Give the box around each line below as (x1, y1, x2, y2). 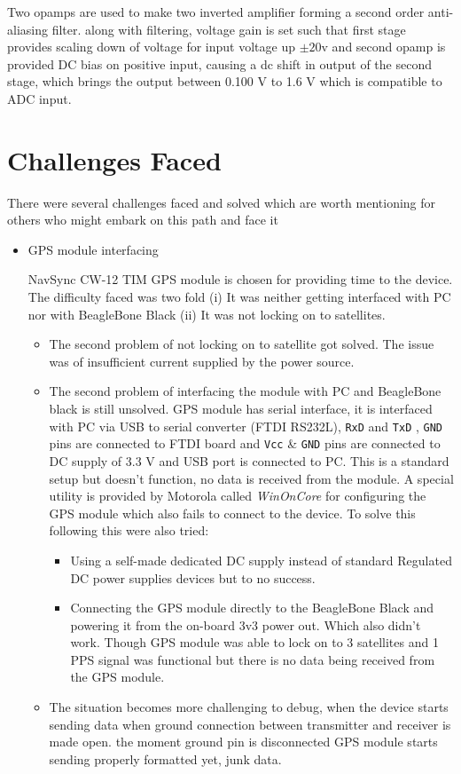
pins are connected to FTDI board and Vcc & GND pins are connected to (49, 434, 441, 453)
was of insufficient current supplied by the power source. (49, 351, 355, 370)
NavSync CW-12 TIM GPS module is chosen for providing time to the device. (27, 270, 453, 288)
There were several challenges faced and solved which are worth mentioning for (7, 193, 436, 211)
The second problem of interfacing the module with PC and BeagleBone (49, 382, 441, 400)
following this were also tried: (49, 521, 209, 540)
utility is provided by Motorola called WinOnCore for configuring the (49, 486, 426, 505)
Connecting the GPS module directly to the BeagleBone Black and (70, 598, 434, 617)
